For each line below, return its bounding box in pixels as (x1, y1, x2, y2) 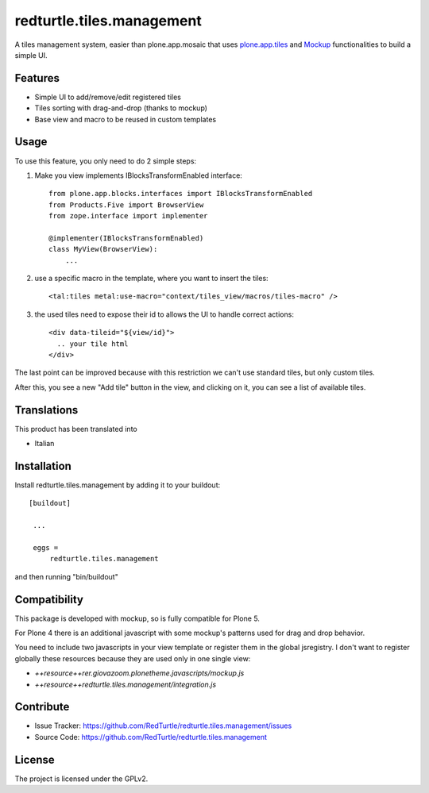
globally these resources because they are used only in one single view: (14, 653, 251, 663)
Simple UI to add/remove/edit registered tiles (34, 92, 182, 102)
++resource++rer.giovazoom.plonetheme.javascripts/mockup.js (34, 668, 245, 678)
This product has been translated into (14, 424, 138, 433)
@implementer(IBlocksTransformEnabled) (48, 233, 204, 242)
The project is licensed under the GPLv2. (14, 774, 149, 783)
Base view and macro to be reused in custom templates (34, 114, 217, 124)
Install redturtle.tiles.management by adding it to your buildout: (14, 480, 221, 490)
